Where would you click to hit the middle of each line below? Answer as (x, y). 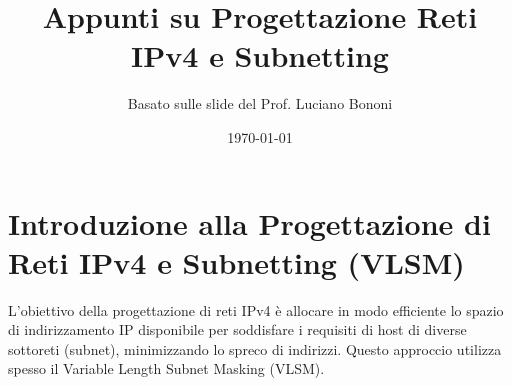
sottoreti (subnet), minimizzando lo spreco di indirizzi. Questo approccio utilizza (255, 348)
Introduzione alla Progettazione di (249, 222)
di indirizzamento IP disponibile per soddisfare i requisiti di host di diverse (237, 329)
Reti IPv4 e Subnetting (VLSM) (236, 261)
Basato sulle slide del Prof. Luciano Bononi (260, 103)
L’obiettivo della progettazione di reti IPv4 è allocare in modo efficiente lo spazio (256, 309)
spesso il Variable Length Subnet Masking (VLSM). (166, 368)
